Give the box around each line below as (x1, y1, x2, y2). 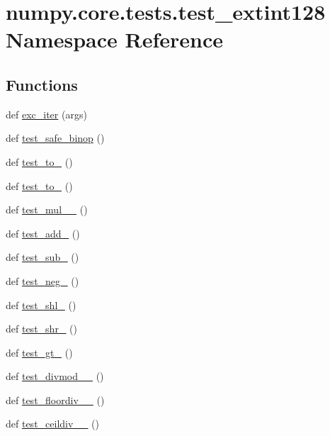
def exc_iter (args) (6, 106, 87, 121)
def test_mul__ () (6, 202, 88, 217)
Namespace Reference (6, 25, 223, 54)
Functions (6, 73, 78, 95)
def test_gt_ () (6, 345, 73, 359)
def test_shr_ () (6, 321, 77, 336)
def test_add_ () (6, 225, 80, 240)
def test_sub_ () (6, 250, 79, 264)
